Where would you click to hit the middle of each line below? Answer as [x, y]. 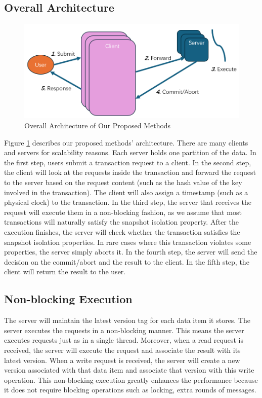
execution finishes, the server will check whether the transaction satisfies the [122, 232]
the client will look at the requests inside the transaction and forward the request [130, 172]
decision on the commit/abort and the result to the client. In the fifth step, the [127, 261]
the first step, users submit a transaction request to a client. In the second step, [128, 162]
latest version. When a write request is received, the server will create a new [122, 360]
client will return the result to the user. [65, 272]
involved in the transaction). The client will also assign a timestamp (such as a [126, 192]
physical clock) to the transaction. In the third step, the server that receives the [128, 202]
